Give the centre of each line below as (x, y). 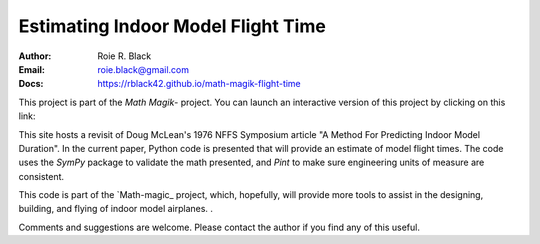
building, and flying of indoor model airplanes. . (116, 209)
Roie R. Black (124, 56)
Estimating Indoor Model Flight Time (172, 26)
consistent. (41, 176)
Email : (31, 69)
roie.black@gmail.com (143, 69)
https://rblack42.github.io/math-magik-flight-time (199, 84)
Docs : (31, 84)
